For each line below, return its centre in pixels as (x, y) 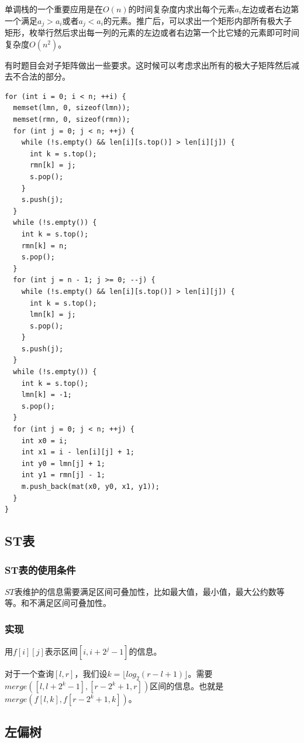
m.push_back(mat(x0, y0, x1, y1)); (90, 487)
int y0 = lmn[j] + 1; (63, 463)
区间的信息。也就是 (187, 686)
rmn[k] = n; (44, 246)
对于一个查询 (29, 674)
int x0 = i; (44, 441)
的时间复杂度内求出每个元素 (182, 9)
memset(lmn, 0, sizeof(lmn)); (72, 108)
